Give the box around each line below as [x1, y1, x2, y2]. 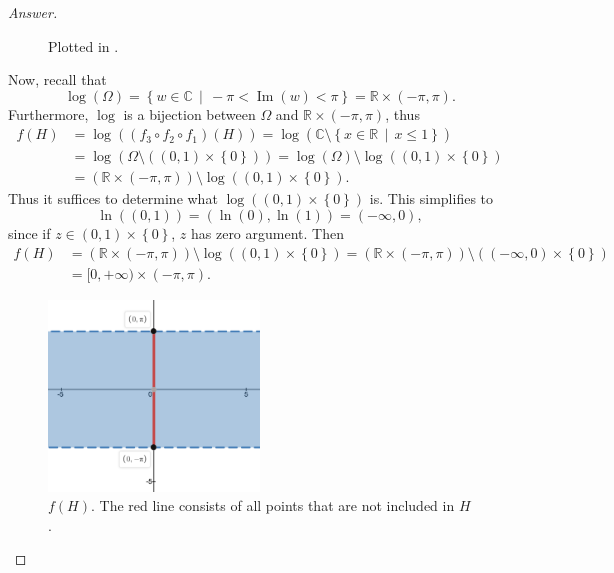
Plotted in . [48, 35, 119, 56]
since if [8, 223, 51, 244]
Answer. [8, 2, 58, 22]
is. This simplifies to [369, 188, 494, 209]
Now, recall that [8, 69, 107, 90]
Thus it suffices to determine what [8, 188, 218, 209]
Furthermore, [8, 103, 89, 124]
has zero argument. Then [190, 223, 344, 244]
